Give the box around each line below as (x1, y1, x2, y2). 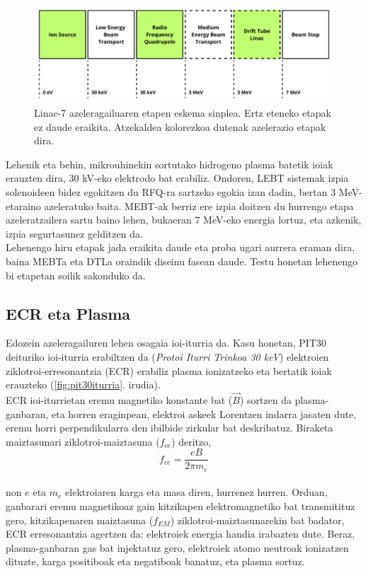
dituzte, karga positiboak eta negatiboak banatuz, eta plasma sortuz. (6, 554, 305, 569)
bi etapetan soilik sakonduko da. (6, 267, 146, 282)
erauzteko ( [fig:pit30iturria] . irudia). (6, 377, 161, 392)
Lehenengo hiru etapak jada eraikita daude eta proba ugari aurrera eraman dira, (6, 240, 355, 255)
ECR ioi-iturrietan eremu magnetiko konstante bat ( (6, 392, 233, 407)
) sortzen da (239, 392, 292, 407)
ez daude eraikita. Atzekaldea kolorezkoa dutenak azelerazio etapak (34, 119, 326, 134)
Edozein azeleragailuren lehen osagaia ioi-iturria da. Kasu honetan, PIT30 (6, 335, 327, 350)
